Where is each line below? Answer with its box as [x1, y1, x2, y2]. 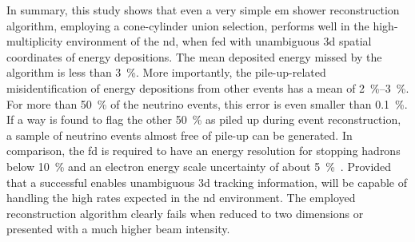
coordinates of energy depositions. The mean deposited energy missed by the [6, 48, 382, 65]
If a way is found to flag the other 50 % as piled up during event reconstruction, [6, 111, 401, 128]
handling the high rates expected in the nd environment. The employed [6, 189, 356, 206]
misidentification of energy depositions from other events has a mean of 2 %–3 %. [6, 79, 409, 96]
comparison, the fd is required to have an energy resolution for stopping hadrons [6, 142, 401, 159]
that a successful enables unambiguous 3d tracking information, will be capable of [6, 173, 408, 190]
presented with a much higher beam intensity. [6, 220, 230, 237]
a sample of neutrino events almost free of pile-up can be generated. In [6, 126, 353, 143]
